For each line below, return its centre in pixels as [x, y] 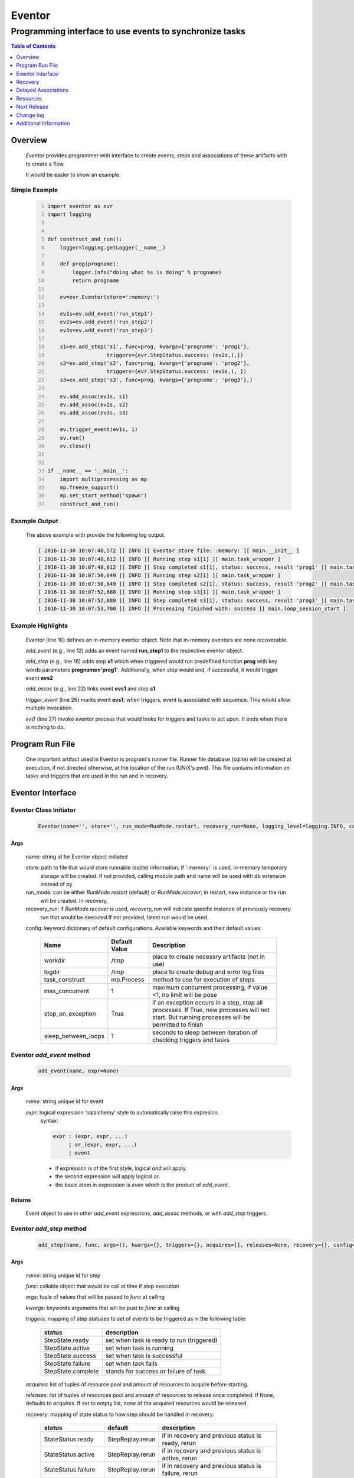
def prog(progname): [89, 264]
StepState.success [70, 1356]
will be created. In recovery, [74, 900]
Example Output [35, 521]
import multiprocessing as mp [104, 479]
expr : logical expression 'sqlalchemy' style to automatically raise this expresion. [122, 1112]
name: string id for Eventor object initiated [77, 857]
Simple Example [35, 190]
